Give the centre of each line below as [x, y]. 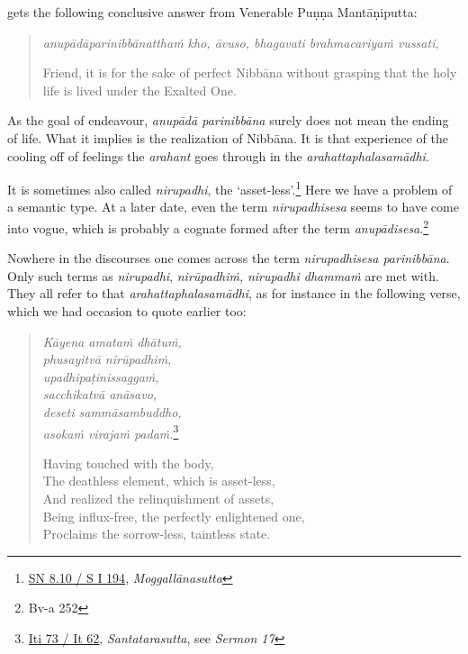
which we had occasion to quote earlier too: [127, 311]
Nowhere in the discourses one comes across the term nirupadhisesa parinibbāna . [229, 258]
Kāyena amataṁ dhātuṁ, [112, 341]
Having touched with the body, [128, 463]
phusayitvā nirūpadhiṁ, [107, 359]
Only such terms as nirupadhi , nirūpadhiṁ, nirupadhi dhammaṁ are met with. [223, 275]
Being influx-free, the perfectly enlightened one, [174, 516]
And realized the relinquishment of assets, [158, 499]
